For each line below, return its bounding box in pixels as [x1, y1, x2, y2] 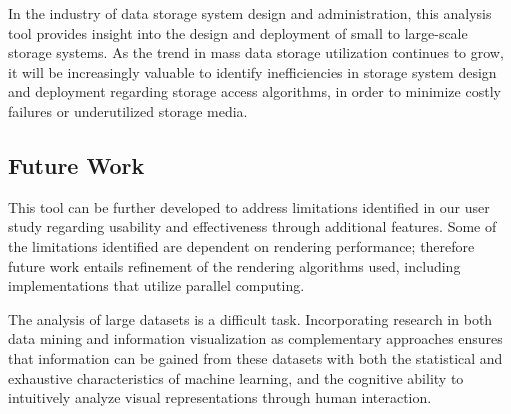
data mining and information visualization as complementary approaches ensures [8, 328, 503, 349]
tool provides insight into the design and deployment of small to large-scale [8, 22, 468, 43]
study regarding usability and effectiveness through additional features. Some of [8, 216, 497, 237]
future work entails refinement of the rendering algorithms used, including [8, 255, 461, 276]
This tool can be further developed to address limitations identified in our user [8, 196, 490, 217]
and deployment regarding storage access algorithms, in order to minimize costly [8, 81, 501, 102]
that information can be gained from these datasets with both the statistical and [8, 347, 503, 368]
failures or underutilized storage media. [8, 100, 248, 121]
